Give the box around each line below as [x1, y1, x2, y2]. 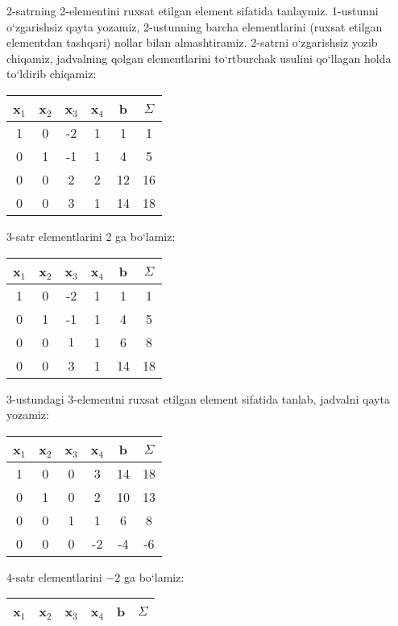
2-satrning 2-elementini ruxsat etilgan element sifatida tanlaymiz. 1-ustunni [6, 2, 379, 19]
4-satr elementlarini [6, 568, 102, 585]
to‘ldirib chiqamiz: [6, 65, 97, 82]
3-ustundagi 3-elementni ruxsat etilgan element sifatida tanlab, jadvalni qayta [6, 390, 390, 407]
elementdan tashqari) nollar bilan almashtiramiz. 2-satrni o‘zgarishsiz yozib [6, 34, 378, 51]
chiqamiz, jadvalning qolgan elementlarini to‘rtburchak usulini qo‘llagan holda [6, 49, 392, 66]
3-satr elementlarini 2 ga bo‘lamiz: [6, 227, 176, 244]
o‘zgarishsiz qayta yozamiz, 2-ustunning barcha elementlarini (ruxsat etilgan [6, 18, 383, 35]
